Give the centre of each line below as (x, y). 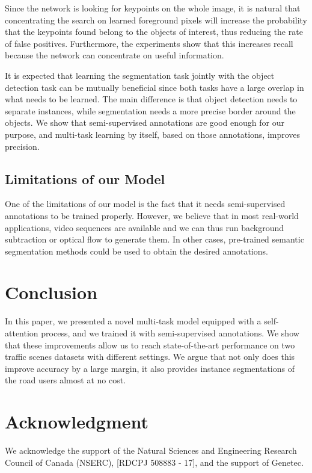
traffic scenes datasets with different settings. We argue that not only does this (150, 357)
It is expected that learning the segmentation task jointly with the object (140, 75)
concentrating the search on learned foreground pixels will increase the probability (156, 20)
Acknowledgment (77, 422)
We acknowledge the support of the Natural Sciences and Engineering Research (151, 450)
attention (22, 333)
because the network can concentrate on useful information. (115, 55)
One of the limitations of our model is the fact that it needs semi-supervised (145, 204)
